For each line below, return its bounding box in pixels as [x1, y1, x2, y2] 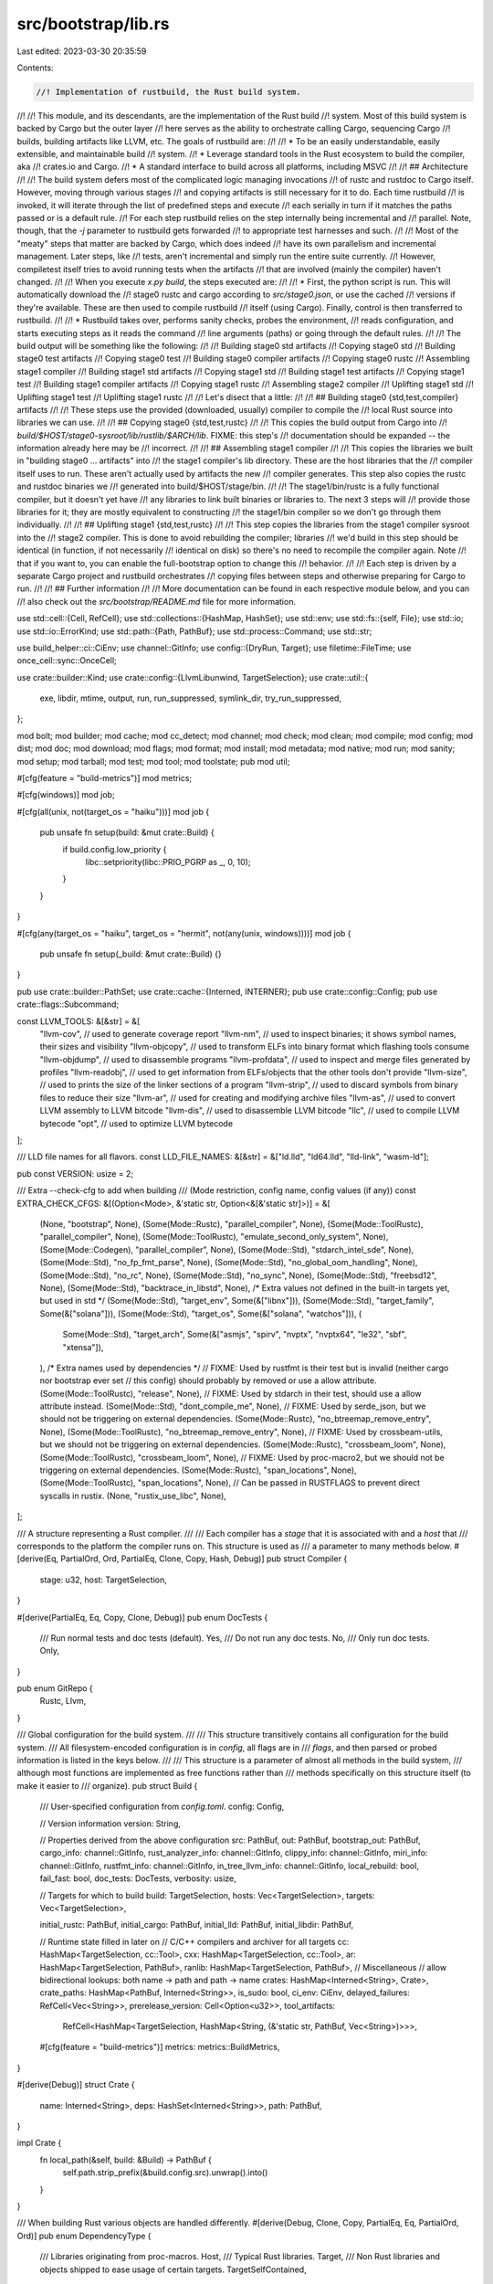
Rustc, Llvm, [39, 1696, 87, 1707]
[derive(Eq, [16, 1553, 59, 1564]
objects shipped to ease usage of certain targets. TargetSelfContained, [39, 2264, 307, 2275]
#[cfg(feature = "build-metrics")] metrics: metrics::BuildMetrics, [39, 2042, 280, 2053]
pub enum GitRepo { [16, 1683, 93, 1694]
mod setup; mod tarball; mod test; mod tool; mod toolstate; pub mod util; [16, 756, 290, 767]
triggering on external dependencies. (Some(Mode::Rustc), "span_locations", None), [39, 1465, 357, 1475]
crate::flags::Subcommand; [16, 999, 119, 1010]
